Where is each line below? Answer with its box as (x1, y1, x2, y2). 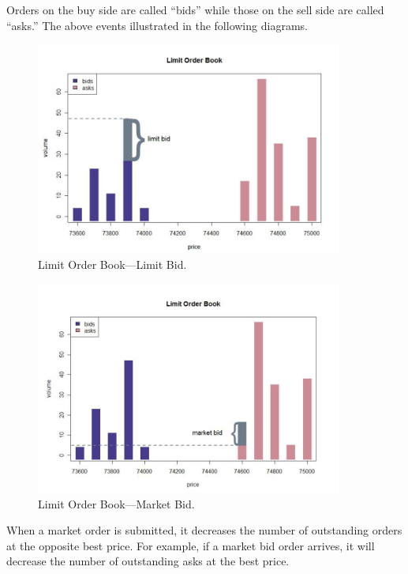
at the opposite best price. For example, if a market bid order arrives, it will (6, 537, 375, 553)
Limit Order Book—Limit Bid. (38, 256, 187, 273)
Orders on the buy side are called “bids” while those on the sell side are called (6, 2, 384, 17)
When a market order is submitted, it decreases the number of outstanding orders (6, 522, 402, 538)
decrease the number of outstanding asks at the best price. (6, 553, 290, 569)
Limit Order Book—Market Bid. (38, 495, 195, 512)
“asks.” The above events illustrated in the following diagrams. (6, 17, 308, 33)
